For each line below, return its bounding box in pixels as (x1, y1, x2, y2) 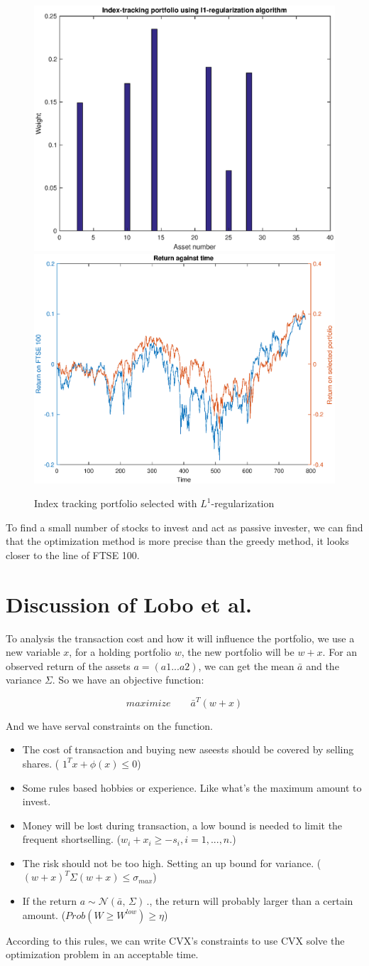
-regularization (211, 496, 275, 511)
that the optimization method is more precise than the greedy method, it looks (6, 534, 349, 548)
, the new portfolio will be (181, 644, 294, 659)
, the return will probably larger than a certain (149, 893, 353, 908)
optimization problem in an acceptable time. (6, 947, 199, 962)
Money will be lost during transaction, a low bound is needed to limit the (22, 817, 343, 832)
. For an (322, 644, 358, 659)
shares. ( (22, 755, 60, 770)
